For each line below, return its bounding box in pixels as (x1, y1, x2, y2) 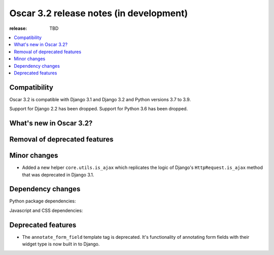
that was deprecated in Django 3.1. (22, 172, 94, 178)
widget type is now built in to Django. (22, 241, 100, 247)
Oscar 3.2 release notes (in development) (9, 8, 188, 19)
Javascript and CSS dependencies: (9, 207, 83, 214)
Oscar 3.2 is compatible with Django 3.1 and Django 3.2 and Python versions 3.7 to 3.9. (9, 96, 191, 102)
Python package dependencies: (9, 198, 76, 204)
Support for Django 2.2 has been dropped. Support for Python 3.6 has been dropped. (9, 106, 188, 112)
